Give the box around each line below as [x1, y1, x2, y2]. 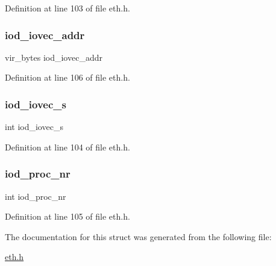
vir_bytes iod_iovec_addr [5, 51, 102, 63]
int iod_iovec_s [5, 120, 63, 133]
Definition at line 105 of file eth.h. [5, 210, 130, 223]
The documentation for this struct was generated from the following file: [5, 230, 272, 243]
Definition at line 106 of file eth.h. [5, 71, 130, 84]
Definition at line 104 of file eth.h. [5, 140, 130, 153]
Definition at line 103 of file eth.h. [5, 2, 130, 14]
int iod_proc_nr [5, 190, 66, 202]
